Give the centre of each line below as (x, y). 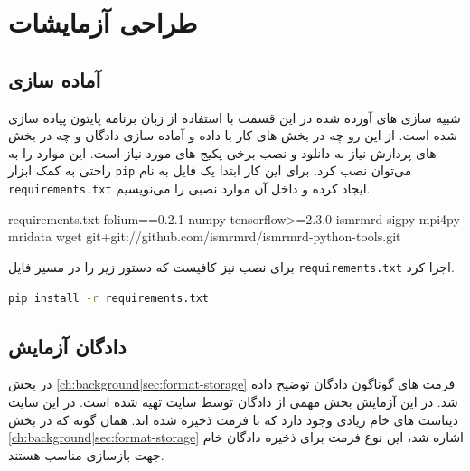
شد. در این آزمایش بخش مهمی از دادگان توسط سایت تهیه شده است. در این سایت (233, 401)
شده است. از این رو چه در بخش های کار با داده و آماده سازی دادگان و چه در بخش (233, 135)
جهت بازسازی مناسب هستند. (86, 454)
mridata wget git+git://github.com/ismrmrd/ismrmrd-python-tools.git (205, 236)
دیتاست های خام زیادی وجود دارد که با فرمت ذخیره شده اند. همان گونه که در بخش (233, 419)
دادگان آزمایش (67, 346)
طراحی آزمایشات (103, 22)
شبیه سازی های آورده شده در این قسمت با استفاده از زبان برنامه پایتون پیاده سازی (235, 117)
